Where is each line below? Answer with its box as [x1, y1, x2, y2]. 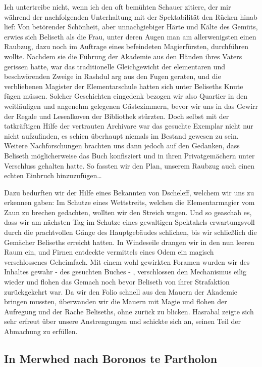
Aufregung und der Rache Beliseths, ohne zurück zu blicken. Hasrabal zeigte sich [4, 306, 254, 316]
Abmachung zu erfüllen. [4, 326, 78, 336]
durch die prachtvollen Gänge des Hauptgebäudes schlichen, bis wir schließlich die [4, 227, 257, 237]
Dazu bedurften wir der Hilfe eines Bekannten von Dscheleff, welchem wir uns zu [4, 187, 254, 197]
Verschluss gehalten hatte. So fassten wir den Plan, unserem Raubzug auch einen [4, 160, 255, 171]
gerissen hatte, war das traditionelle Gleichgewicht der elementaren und [4, 61, 226, 71]
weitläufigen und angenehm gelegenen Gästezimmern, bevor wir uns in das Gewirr [4, 100, 258, 111]
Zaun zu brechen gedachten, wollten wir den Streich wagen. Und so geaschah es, [4, 207, 252, 217]
